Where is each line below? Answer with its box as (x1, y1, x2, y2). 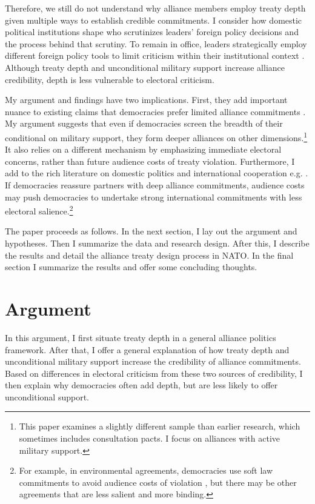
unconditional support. (5, 390, 90, 403)
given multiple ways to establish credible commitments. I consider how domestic (5, 13, 302, 26)
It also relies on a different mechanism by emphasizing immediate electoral (5, 143, 282, 156)
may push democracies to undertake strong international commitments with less (5, 190, 302, 203)
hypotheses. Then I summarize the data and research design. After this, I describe (5, 237, 310, 249)
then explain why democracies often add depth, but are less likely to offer (5, 379, 278, 391)
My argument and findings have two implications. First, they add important (5, 93, 288, 106)
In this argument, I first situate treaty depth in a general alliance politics (5, 331, 276, 343)
